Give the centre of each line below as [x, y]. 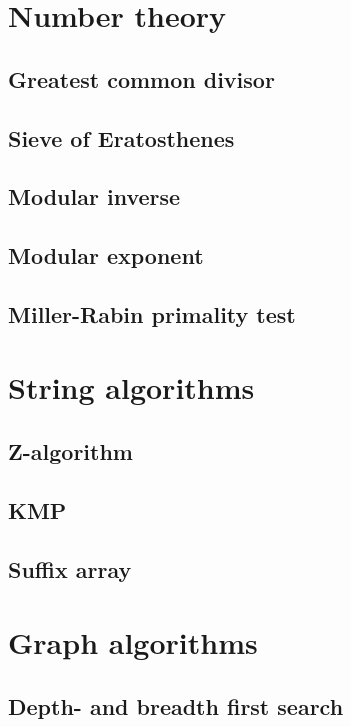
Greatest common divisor [141, 78]
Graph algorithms [133, 642]
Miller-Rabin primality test [152, 313]
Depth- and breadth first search [176, 705]
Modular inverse [94, 196]
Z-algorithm [70, 451]
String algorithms [131, 387]
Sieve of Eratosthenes [121, 137]
